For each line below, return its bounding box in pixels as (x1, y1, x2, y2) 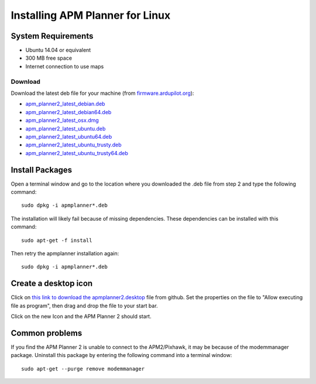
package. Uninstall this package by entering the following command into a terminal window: (11, 352, 232, 359)
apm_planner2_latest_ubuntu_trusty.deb (25, 141, 122, 149)
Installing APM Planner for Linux (11, 9, 171, 22)
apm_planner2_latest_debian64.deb (25, 108, 112, 115)
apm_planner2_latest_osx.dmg (25, 117, 99, 124)
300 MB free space (25, 54, 73, 61)
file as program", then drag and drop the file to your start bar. (11, 302, 158, 309)
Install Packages (11, 164, 73, 175)
